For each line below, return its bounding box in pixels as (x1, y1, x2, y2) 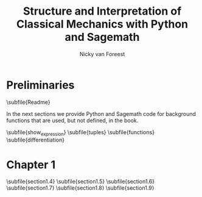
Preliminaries (6, 78, 75, 92)
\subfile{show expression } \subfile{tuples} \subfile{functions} (6, 128, 155, 137)
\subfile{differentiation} (6, 136, 65, 144)
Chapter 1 (6, 157, 56, 171)
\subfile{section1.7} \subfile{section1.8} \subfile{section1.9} (6, 184, 155, 192)
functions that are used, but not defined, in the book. (6, 116, 139, 124)
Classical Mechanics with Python (16, 17, 189, 31)
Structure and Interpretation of (23, 4, 182, 18)
